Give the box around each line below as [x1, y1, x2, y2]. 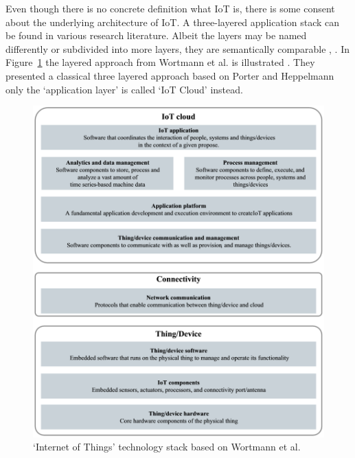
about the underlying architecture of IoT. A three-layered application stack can [5, 14, 340, 29]
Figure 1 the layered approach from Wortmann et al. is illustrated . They [5, 55, 315, 69]
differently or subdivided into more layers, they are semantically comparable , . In [5, 41, 350, 56]
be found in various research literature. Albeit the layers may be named [5, 28, 307, 43]
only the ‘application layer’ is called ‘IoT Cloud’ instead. [5, 82, 243, 96]
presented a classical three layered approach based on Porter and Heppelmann [5, 68, 334, 82]
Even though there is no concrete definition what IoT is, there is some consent [5, 1, 335, 15]
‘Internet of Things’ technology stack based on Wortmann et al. [33, 439, 301, 454]
